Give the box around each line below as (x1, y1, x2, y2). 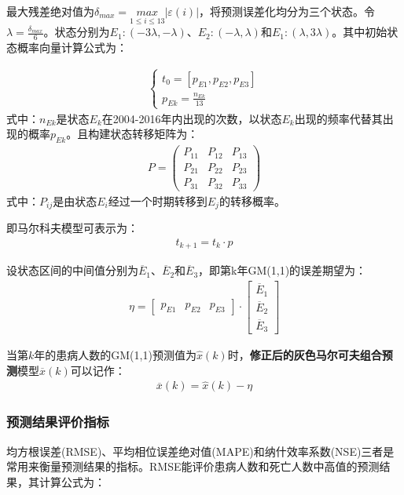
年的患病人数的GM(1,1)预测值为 (34, 347, 196, 362)
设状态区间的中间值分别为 (6, 262, 138, 278)
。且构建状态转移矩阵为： (66, 126, 199, 142)
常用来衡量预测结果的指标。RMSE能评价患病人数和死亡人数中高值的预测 (6, 458, 380, 475)
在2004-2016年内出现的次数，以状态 (101, 110, 282, 126)
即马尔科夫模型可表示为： (6, 220, 138, 236)
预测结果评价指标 (6, 412, 109, 431)
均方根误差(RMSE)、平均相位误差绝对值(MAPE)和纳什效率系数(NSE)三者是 (6, 442, 395, 459)
